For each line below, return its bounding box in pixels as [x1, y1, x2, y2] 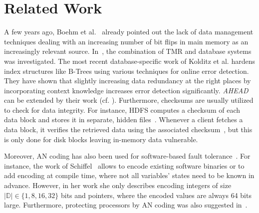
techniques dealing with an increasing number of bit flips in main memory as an [4, 36, 249, 46]
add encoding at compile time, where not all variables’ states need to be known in [4, 170, 255, 181]
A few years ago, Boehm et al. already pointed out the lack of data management [4, 26, 254, 37]
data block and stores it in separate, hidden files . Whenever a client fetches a [4, 114, 243, 125]
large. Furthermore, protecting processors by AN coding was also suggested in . [4, 200, 248, 210]
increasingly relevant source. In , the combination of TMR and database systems [4, 46, 252, 56]
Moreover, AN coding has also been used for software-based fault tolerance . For [4, 151, 251, 161]
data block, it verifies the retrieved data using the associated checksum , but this [4, 124, 253, 135]
